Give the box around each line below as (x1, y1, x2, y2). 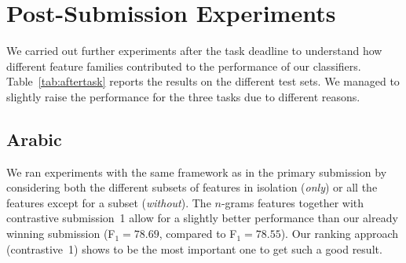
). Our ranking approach (280, 225, 399, 242)
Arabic (6, 126, 62, 151)
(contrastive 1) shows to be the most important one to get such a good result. (6, 240, 382, 257)
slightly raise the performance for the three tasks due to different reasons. (6, 88, 360, 104)
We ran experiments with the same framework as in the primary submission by (6, 163, 387, 180)
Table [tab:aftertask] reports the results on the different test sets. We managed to (6, 73, 400, 89)
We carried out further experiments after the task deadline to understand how (6, 42, 382, 59)
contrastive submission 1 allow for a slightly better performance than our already (6, 210, 398, 226)
